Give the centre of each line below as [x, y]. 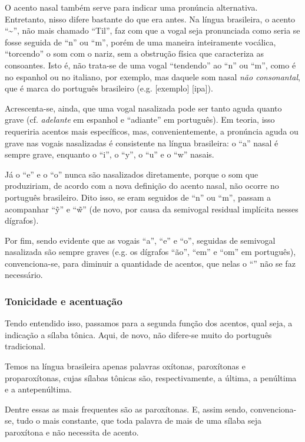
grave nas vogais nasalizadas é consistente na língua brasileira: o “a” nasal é [142, 143]
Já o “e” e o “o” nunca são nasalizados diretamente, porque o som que [132, 174]
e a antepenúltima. [38, 389]
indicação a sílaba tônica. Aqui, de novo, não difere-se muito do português [138, 334]
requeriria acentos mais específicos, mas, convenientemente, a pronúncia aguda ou [152, 131]
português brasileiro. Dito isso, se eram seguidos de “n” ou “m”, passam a [138, 197]
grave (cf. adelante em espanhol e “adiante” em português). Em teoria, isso [140, 119]
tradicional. [25, 346]
